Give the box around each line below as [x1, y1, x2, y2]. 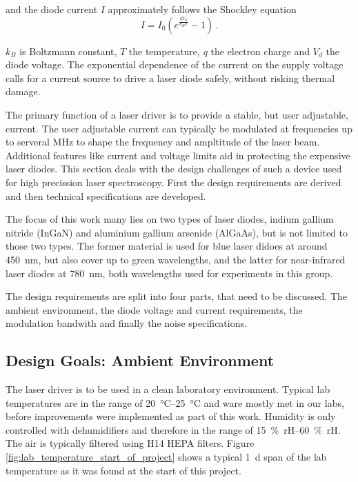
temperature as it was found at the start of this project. [6, 463, 241, 477]
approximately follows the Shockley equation [108, 2, 297, 16]
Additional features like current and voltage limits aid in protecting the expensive [6, 148, 350, 162]
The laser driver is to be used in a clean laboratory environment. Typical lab [6, 382, 330, 396]
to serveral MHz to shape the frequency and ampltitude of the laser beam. [6, 134, 320, 149]
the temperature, [128, 43, 200, 58]
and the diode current [6, 2, 98, 16]
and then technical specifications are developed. [6, 188, 206, 203]
